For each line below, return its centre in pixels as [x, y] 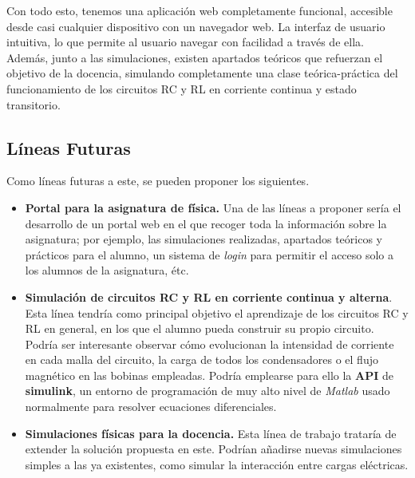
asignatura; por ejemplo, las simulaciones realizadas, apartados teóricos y [204, 239]
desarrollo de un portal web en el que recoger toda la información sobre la [206, 223]
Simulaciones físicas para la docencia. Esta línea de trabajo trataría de [211, 433]
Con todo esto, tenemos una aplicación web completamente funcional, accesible [200, 10]
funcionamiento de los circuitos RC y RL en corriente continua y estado [182, 88]
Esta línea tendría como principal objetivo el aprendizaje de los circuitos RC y [217, 312]
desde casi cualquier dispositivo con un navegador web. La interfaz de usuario [196, 26]
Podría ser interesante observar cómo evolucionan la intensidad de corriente [209, 344]
